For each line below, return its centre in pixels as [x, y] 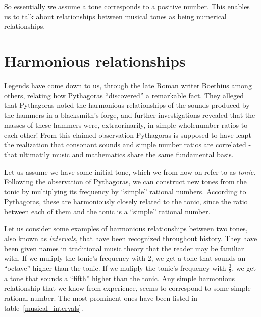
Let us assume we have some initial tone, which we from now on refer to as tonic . [130, 171]
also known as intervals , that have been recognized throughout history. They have [131, 238]
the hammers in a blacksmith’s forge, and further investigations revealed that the [130, 115]
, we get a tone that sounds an [198, 258]
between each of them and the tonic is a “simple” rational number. [107, 211]
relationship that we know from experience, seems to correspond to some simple [127, 288]
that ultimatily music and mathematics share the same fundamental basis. [119, 155]
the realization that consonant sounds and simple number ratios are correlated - [128, 145]
